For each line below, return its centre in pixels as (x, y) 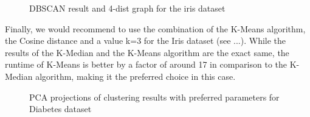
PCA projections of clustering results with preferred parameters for (154, 97)
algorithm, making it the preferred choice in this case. (136, 76)
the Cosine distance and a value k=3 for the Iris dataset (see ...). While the (146, 41)
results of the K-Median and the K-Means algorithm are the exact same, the (147, 52)
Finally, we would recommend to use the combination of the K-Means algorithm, (155, 28)
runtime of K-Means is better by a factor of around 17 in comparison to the (146, 64)
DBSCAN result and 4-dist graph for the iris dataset (127, 8)
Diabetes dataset (60, 109)
